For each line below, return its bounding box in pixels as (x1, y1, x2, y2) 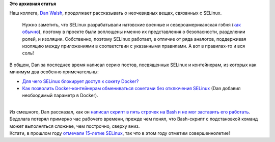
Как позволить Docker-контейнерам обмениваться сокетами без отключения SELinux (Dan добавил (22, 85, 241, 91)
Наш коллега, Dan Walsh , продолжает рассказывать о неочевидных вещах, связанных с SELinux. (9, 10, 222, 16)
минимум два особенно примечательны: (9, 69, 99, 75)
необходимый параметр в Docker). (22, 92, 99, 99)
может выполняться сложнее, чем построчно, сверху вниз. (9, 123, 140, 129)
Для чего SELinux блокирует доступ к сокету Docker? (22, 78, 139, 84)
